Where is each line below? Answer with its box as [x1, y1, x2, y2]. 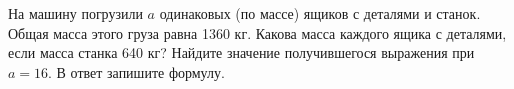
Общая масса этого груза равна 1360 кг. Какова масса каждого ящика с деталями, [8, 22, 507, 43]
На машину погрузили [8, 3, 143, 23]
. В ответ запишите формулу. [48, 61, 225, 82]
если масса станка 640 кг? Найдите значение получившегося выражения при [8, 42, 475, 63]
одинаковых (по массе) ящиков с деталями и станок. [159, 3, 481, 23]
